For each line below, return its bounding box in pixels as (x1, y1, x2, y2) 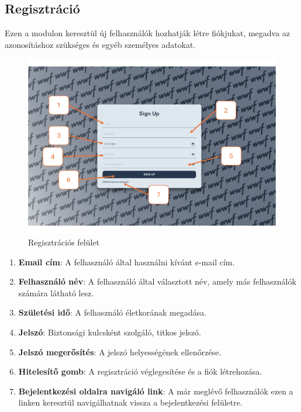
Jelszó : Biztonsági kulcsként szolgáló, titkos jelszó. (18, 326, 201, 338)
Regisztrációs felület (28, 236, 100, 248)
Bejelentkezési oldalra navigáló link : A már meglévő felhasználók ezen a (18, 385, 293, 397)
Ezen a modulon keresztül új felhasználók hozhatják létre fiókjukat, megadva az (5, 27, 290, 39)
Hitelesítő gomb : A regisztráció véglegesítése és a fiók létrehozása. (18, 365, 262, 378)
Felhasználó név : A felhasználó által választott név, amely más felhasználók (18, 275, 296, 288)
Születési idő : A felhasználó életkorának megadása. (18, 306, 207, 318)
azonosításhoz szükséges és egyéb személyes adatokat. (5, 38, 196, 50)
